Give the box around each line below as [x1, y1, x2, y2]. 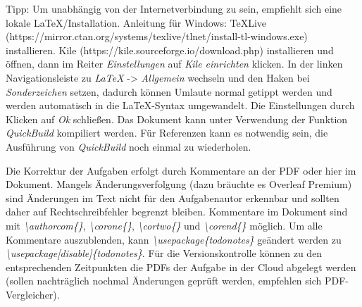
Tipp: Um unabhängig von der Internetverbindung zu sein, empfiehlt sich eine [6, 1, 342, 15]
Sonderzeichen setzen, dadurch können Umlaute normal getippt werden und [6, 84, 332, 99]
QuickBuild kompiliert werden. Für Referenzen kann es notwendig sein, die [6, 125, 328, 140]
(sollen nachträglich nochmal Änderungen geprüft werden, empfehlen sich [6, 273, 322, 288]
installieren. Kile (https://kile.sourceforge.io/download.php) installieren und [6, 42, 334, 57]
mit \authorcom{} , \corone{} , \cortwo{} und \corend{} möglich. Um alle [6, 218, 323, 232]
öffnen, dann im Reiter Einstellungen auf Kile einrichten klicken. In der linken [6, 56, 343, 71]
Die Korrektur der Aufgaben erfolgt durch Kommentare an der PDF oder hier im [6, 163, 356, 177]
